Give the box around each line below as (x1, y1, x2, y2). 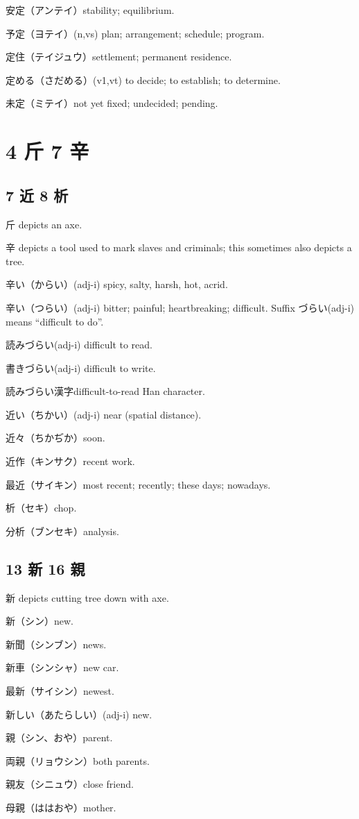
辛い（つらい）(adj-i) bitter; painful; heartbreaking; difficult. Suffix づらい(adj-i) (6, 300, 355, 314)
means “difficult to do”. (6, 314, 104, 328)
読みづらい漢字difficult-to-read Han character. (6, 384, 205, 398)
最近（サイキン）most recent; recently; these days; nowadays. (6, 477, 271, 491)
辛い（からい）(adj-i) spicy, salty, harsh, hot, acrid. (6, 277, 228, 292)
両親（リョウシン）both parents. (6, 753, 150, 768)
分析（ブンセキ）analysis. (6, 523, 119, 538)
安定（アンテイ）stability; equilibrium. (6, 3, 175, 17)
